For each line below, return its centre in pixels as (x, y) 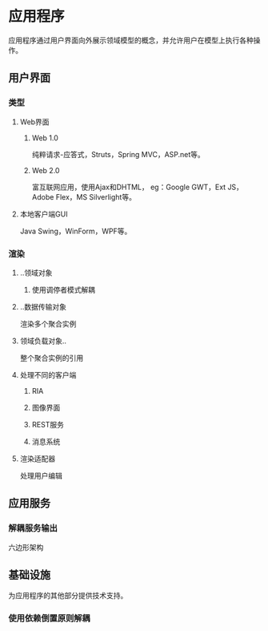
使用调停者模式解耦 (64, 289)
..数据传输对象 (43, 306)
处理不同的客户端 (48, 374)
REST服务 (48, 424)
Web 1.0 (45, 138)
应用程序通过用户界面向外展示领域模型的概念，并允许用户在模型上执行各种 (131, 40)
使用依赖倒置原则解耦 (49, 618)
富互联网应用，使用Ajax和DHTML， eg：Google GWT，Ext (129, 187)
